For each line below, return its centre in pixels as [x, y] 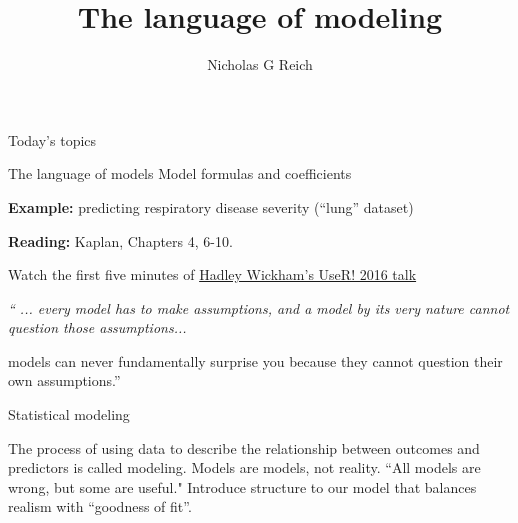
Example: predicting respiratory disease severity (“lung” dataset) [211, 206]
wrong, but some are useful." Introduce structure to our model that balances [242, 486]
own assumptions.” [64, 380]
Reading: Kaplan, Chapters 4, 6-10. [120, 240]
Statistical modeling [69, 414]
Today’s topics [52, 139]
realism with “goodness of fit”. [100, 506]
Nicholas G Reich [260, 64]
